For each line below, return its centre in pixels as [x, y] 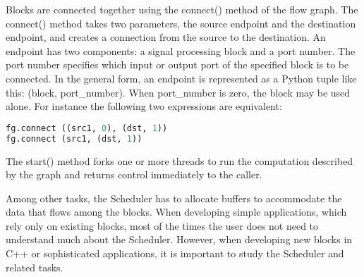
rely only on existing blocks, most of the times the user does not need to [162, 225]
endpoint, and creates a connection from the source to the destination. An [166, 37]
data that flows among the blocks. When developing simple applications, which [176, 212]
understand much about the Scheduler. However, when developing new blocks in [179, 239]
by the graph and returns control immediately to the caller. [134, 174]
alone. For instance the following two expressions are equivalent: [144, 106]
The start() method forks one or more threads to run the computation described [180, 160]
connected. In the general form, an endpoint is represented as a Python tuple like [181, 78]
